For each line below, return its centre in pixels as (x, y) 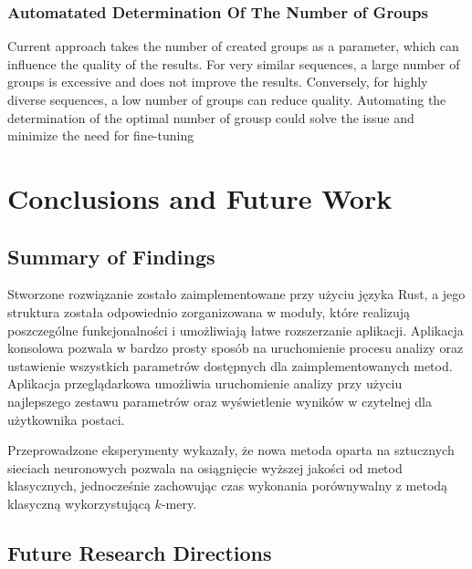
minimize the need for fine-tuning (101, 135)
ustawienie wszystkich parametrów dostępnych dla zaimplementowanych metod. (230, 365)
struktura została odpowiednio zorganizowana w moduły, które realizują (209, 311)
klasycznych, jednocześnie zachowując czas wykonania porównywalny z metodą (228, 486)
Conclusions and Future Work (200, 197)
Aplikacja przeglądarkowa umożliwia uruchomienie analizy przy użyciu (205, 383)
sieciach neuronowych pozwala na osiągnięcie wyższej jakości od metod (205, 467)
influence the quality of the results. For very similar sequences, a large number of (234, 63)
